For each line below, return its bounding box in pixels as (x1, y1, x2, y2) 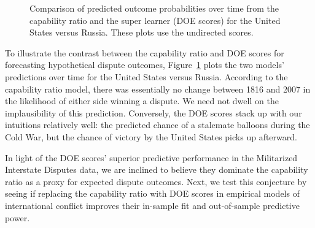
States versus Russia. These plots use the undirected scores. (29, 26, 254, 39)
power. (5, 211, 30, 224)
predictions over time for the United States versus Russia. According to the (5, 70, 288, 83)
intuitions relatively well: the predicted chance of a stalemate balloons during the (5, 118, 310, 131)
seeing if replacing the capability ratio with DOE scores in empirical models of (5, 187, 300, 200)
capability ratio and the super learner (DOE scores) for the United (29, 13, 281, 26)
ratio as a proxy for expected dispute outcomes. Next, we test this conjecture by (5, 175, 307, 188)
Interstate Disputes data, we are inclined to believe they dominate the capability (5, 163, 308, 176)
